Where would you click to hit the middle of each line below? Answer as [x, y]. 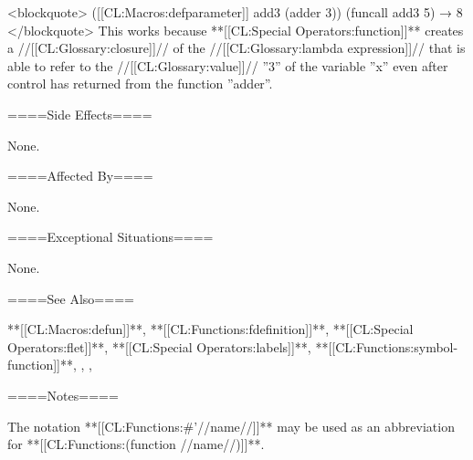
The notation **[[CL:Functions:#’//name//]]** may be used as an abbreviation [231, 426]
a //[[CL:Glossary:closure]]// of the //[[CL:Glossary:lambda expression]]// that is [236, 48]
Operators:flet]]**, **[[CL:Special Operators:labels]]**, [159, 346]
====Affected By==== [80, 176]
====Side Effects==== [80, 114]
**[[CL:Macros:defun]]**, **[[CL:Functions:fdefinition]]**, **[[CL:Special [210, 329]
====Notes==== [63, 395]
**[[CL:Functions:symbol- [387, 346]
